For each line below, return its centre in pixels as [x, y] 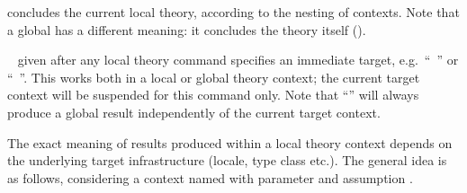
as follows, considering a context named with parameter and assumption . [210, 177]
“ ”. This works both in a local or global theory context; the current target [214, 77]
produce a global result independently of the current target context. [194, 112]
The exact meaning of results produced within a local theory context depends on [230, 142]
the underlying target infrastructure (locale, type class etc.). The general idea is [227, 160]
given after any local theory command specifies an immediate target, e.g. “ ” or [238, 60]
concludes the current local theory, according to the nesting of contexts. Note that [233, 12]
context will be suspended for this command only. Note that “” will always [213, 95]
